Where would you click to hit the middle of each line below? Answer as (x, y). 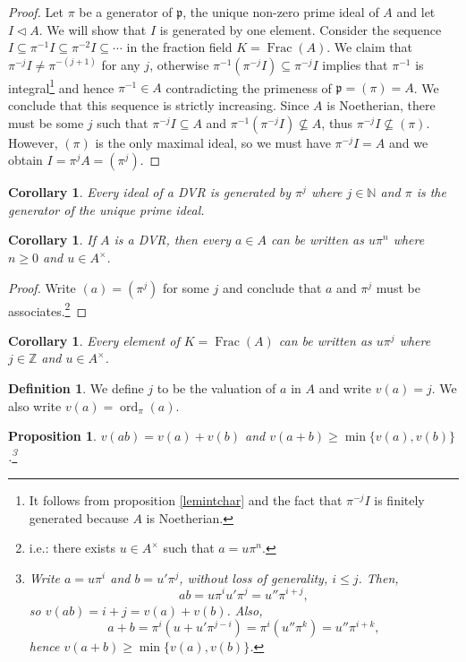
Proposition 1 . (52, 436)
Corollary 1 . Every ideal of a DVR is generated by (150, 192)
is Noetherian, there (381, 105)
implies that (355, 64)
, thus (337, 122)
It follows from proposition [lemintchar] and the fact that (186, 500)
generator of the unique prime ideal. (106, 209)
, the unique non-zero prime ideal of (281, 12)
